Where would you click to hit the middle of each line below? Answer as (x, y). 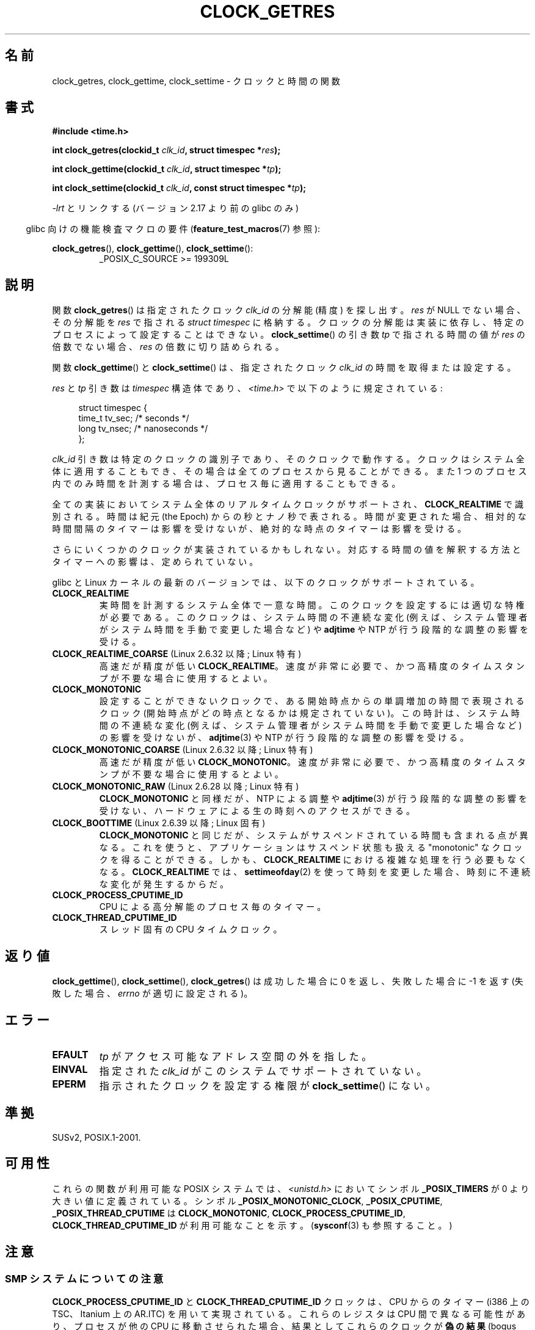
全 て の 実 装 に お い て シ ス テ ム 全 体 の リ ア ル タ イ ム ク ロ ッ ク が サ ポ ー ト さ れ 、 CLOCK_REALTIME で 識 (288, 504)
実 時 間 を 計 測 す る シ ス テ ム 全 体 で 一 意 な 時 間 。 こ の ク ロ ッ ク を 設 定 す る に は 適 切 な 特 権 (312, 605)
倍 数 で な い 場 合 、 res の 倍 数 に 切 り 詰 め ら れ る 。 (168, 347)
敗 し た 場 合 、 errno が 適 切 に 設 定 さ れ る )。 (152, 994)
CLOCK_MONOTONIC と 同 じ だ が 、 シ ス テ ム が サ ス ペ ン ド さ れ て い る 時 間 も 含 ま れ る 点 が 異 (314, 835)
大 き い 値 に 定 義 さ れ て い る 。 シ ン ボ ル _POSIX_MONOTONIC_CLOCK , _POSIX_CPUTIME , (247, 1201)
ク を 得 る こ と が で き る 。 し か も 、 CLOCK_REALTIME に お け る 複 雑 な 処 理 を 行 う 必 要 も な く (313, 860)
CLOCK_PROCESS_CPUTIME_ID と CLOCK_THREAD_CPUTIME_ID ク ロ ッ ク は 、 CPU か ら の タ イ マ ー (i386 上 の (291, 1301)
